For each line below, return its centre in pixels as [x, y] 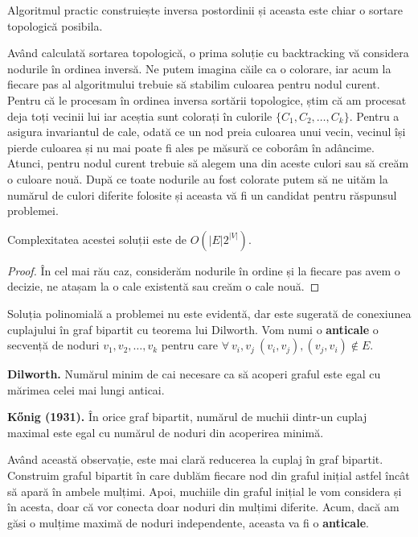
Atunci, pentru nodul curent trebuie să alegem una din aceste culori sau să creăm [208, 163]
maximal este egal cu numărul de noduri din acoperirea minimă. [166, 432]
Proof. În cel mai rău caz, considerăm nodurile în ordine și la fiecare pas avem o [204, 270]
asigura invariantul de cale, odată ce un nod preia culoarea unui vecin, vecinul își [207, 132]
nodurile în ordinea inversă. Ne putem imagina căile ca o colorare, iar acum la [199, 68]
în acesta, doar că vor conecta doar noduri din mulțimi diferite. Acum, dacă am [203, 507]
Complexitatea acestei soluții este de [97, 239]
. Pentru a [374, 116]
